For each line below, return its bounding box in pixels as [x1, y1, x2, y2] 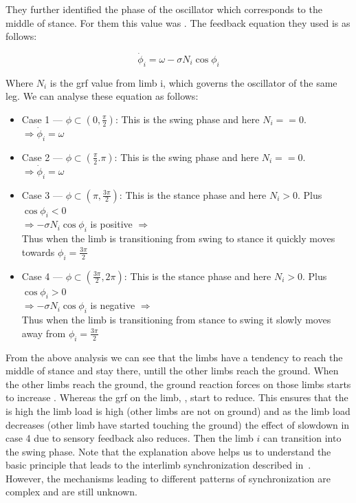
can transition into [263, 431, 342, 445]
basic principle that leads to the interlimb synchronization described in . [5, 458, 311, 472]
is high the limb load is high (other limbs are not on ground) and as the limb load [5, 403, 351, 418]
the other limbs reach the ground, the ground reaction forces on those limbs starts [5, 376, 351, 391]
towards [21, 244, 55, 259]
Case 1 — [21, 111, 63, 126]
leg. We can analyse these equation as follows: [5, 89, 199, 103]
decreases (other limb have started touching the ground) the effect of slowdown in [5, 417, 350, 431]
